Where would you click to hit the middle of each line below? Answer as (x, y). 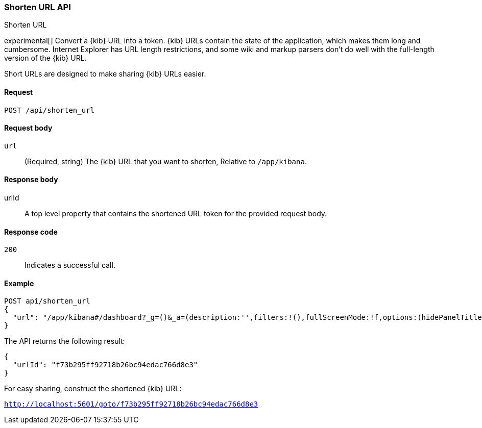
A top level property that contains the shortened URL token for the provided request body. (176, 214)
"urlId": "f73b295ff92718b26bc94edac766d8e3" (105, 365)
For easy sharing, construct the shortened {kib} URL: (93, 389)
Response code (31, 232)
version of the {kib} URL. (45, 58)
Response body (31, 180)
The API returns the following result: (65, 341)
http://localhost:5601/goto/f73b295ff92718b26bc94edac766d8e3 (131, 404)
